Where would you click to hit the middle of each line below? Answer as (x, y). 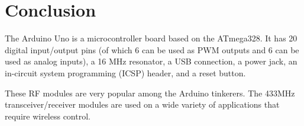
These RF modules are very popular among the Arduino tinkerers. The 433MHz (150, 93)
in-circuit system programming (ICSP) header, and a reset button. (125, 72)
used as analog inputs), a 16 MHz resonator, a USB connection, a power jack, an (151, 61)
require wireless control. (48, 116)
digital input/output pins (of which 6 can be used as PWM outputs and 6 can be (152, 49)
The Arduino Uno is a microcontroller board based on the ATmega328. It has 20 (151, 38)
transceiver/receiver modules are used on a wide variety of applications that (142, 104)
